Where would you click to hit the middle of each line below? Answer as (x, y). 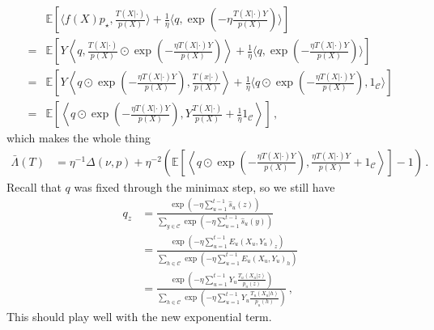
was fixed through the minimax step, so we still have (204, 186)
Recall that (34, 186)
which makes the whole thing (79, 138)
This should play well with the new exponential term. (139, 317)
